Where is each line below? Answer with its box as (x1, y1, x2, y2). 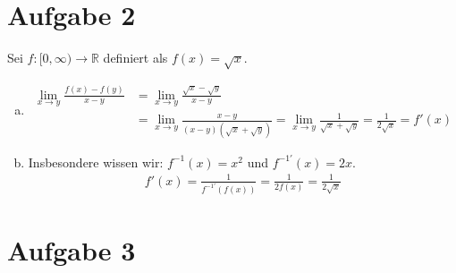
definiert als (103, 48, 168, 67)
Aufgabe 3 (7, 231, 136, 268)
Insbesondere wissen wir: (28, 152, 164, 171)
